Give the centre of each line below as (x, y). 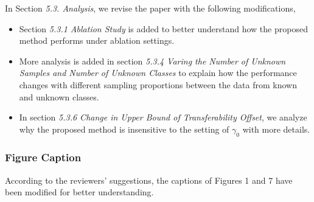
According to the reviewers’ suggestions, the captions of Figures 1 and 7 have (149, 180)
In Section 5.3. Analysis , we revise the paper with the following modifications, (150, 8)
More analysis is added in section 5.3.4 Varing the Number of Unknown (152, 61)
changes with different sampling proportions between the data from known (158, 84)
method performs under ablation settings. (97, 40)
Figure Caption (43, 157)
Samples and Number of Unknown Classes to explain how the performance (158, 73)
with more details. (276, 129)
